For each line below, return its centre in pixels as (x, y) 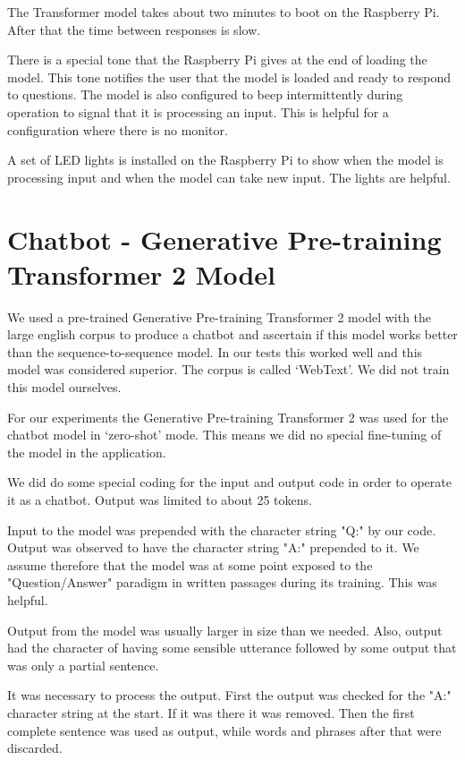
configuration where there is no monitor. (118, 129)
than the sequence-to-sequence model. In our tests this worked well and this (215, 351)
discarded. (35, 748)
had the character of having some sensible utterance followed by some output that (232, 648)
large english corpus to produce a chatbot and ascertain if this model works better (232, 334)
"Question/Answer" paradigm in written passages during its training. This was (222, 582)
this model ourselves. (64, 387)
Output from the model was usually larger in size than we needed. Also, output (225, 630)
